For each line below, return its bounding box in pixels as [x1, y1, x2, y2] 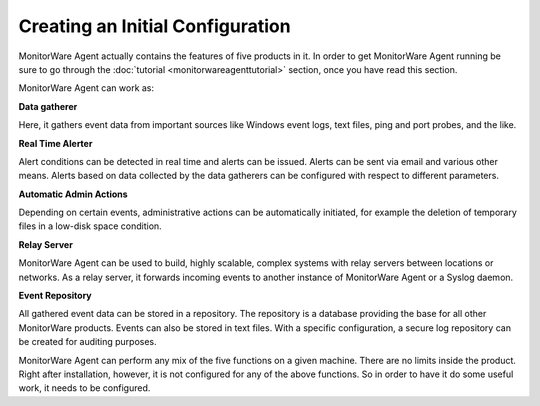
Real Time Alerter [18, 137, 93, 149]
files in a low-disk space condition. [18, 220, 162, 232]
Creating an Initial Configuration [18, 15, 291, 37]
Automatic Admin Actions [18, 188, 129, 200]
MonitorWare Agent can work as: [18, 82, 155, 94]
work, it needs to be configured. [18, 382, 151, 394]
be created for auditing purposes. [18, 336, 157, 348]
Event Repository [18, 290, 92, 302]
